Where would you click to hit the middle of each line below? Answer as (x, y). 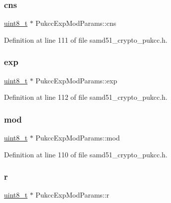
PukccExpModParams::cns (76, 23)
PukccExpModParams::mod (78, 138)
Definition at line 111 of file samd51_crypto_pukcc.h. (86, 39)
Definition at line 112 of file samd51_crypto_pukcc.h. (86, 97)
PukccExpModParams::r (72, 195)
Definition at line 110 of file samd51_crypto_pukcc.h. (86, 154)
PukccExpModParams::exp (76, 80)
